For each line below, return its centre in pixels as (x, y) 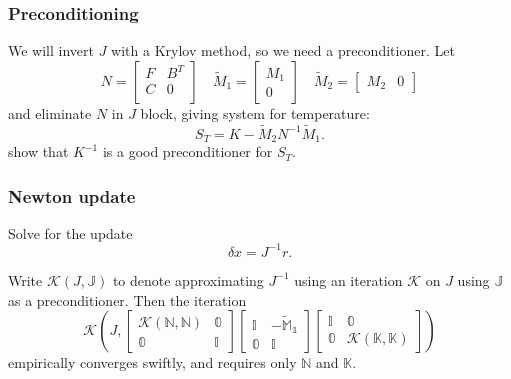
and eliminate (50, 112)
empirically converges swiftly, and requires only (152, 362)
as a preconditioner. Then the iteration (127, 299)
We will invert (51, 50)
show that (38, 151)
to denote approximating (188, 279)
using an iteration (348, 279)
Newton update (72, 195)
